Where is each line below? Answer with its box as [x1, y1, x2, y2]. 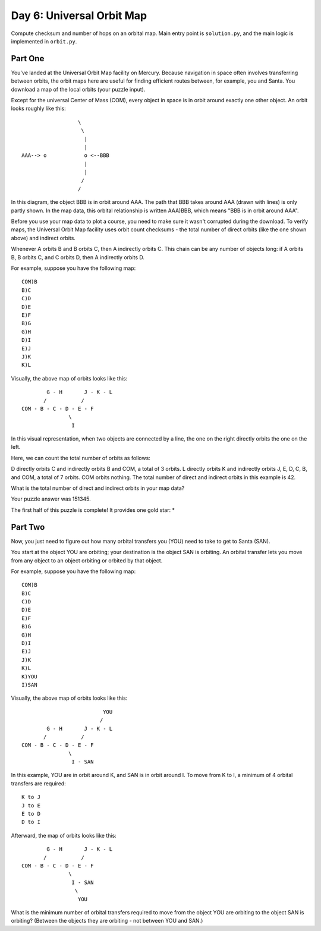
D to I [21, 819, 41, 826]
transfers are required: [11, 779, 67, 787]
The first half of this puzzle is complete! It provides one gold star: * [11, 506, 175, 514]
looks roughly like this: [11, 105, 66, 112]
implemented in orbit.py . [11, 37, 77, 45]
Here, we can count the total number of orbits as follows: [11, 454, 151, 461]
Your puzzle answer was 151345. [11, 495, 92, 502]
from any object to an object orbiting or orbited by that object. [11, 556, 163, 564]
